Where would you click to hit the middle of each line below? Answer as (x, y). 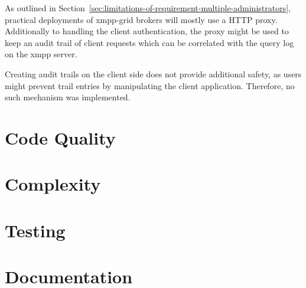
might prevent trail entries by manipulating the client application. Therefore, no (150, 85)
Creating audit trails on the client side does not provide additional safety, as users (153, 73)
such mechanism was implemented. (68, 97)
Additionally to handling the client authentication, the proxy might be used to (147, 31)
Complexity (53, 184)
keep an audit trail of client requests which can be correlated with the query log (149, 42)
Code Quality (60, 137)
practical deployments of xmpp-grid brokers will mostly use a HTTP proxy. (141, 19)
